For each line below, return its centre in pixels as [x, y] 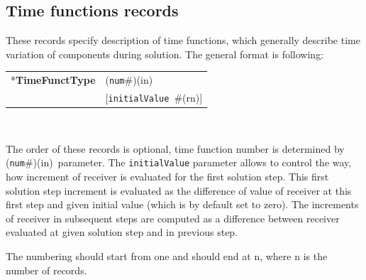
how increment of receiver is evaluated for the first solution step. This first [167, 177]
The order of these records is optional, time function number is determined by [175, 148]
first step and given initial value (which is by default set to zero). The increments [182, 204]
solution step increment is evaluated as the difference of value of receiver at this [179, 190]
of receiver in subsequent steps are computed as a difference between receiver [173, 218]
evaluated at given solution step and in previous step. [122, 232]
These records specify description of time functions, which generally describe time [183, 40]
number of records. [46, 270]
